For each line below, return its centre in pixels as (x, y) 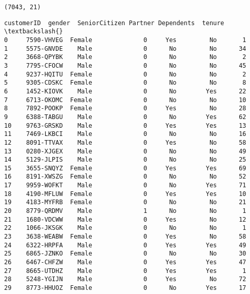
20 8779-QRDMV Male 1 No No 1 (125, 211)
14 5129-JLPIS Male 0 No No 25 (125, 160)
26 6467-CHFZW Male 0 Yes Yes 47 (125, 262)
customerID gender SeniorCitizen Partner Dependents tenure (114, 23)
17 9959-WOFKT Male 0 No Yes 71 (125, 185)
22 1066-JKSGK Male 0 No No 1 (125, 228)
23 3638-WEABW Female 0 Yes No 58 (125, 237)
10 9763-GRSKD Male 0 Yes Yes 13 (125, 125)
